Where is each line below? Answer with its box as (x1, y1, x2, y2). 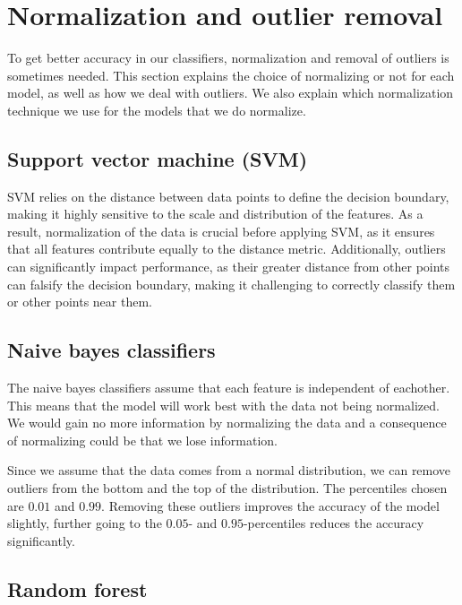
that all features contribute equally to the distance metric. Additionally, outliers (7, 239, 446, 258)
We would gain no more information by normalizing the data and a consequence (7, 413, 447, 432)
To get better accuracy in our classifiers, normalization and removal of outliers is (7, 48, 449, 67)
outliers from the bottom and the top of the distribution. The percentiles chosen (7, 479, 448, 497)
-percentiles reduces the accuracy (243, 514, 424, 532)
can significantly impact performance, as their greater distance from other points (7, 257, 450, 276)
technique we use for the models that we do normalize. (7, 100, 306, 119)
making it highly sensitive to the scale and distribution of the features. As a (7, 204, 423, 223)
